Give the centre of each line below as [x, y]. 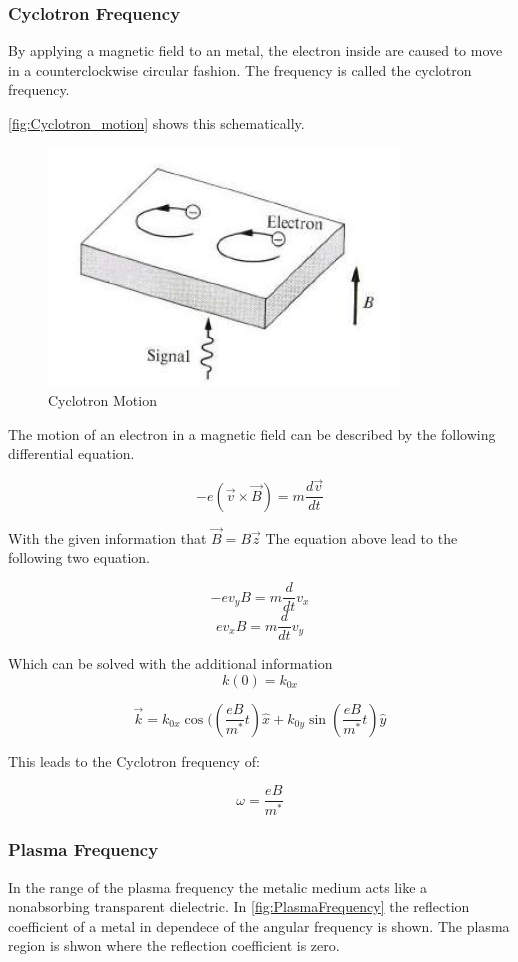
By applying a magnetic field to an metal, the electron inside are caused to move [255, 50]
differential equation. [71, 453]
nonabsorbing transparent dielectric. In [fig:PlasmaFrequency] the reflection [239, 906]
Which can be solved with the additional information [170, 663]
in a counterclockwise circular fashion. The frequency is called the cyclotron [240, 69]
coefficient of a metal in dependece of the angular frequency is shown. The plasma [259, 925]
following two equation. [79, 557]
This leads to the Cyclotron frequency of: [134, 760]
